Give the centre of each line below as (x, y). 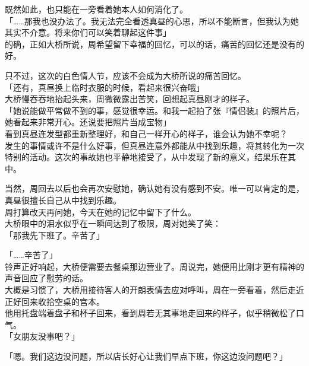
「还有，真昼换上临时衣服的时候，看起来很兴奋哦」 (105, 87)
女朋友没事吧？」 (46, 336)
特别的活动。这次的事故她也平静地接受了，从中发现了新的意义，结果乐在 (146, 157)
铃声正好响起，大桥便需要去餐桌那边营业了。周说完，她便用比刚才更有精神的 (154, 266)
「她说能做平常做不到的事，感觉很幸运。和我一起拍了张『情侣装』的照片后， (154, 110)
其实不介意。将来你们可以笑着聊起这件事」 (88, 32)
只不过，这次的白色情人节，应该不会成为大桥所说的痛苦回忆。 (125, 75)
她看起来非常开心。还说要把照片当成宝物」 (88, 122)
